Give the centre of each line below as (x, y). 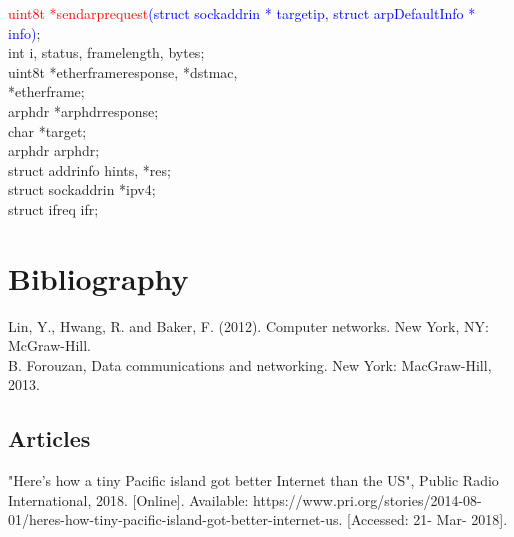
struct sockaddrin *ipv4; (82, 189)
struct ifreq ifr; (53, 208)
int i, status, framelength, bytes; (106, 52)
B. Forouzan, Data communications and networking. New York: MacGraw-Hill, (250, 364)
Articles (49, 438)
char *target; (47, 130)
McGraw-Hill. (49, 345)
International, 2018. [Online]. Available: (128, 499)
